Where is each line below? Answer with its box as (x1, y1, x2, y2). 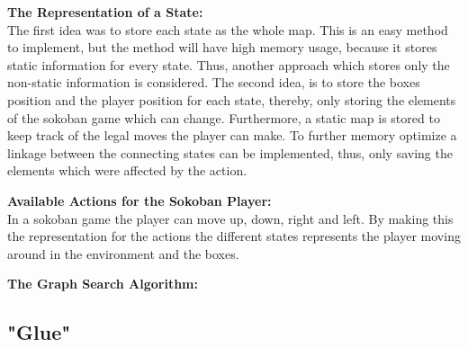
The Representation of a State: (7, 3, 203, 21)
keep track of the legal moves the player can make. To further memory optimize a (7, 126, 457, 145)
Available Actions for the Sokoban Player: (7, 191, 272, 209)
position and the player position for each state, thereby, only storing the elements (7, 90, 456, 109)
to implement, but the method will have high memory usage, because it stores (7, 38, 437, 57)
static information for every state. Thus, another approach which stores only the (7, 55, 450, 74)
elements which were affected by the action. (7, 161, 247, 180)
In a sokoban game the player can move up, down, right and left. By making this (7, 209, 454, 227)
